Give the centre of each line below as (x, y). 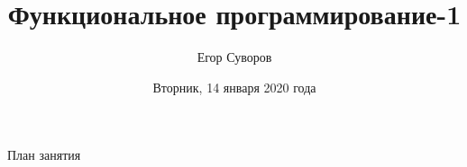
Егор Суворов (234, 57)
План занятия (44, 155)
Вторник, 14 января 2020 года (234, 87)
